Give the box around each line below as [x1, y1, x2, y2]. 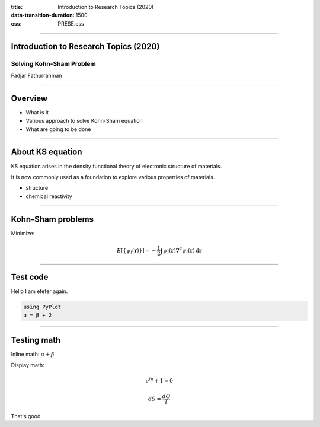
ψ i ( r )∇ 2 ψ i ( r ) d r [163, 246, 202, 255]
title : [11, 4, 23, 10]
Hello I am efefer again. [11, 288, 68, 295]
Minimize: [11, 230, 35, 237]
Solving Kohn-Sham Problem [11, 59, 96, 68]
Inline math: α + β [11, 350, 55, 358]
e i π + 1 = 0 [145, 376, 173, 384]
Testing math [11, 335, 61, 345]
